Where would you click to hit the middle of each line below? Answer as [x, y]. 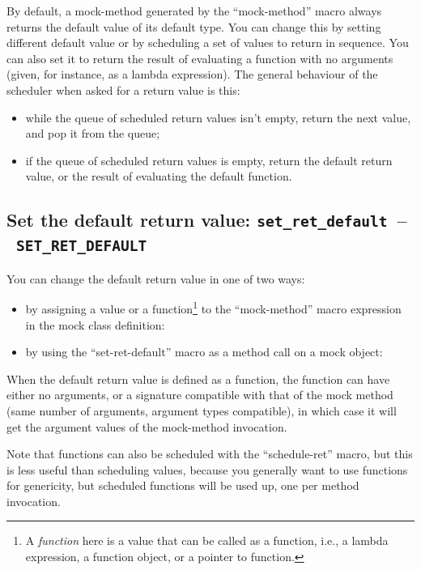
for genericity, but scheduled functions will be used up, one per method [183, 485]
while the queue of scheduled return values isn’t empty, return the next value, [218, 117]
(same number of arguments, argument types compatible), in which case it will [202, 410]
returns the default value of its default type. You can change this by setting [194, 26]
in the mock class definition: [95, 324]
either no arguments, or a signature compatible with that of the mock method [200, 395]
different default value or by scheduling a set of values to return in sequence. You [208, 43]
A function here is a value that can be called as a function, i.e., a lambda [207, 540]
